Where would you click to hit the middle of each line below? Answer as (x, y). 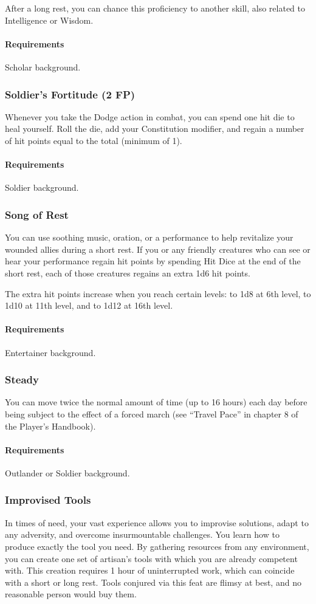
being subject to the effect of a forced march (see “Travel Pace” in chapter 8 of (152, 414)
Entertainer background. (50, 352)
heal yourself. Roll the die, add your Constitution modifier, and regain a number (155, 129)
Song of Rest (37, 214)
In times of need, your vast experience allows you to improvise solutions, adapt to (157, 522)
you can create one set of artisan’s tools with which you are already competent (151, 558)
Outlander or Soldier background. (67, 472)
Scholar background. (43, 67)
